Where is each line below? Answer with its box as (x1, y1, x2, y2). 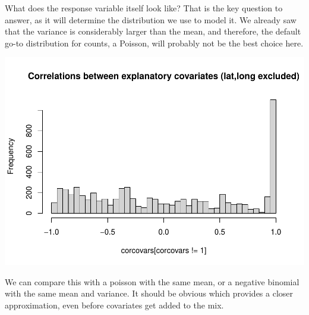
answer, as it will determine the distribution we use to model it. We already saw (5, 13, 297, 26)
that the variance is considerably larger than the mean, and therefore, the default (5, 25, 301, 38)
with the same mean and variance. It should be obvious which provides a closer (5, 287, 294, 300)
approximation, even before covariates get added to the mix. (5, 299, 224, 311)
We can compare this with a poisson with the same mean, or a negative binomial (5, 275, 299, 288)
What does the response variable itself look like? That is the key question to (5, 2, 283, 14)
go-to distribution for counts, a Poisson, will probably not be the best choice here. (5, 36, 304, 49)
